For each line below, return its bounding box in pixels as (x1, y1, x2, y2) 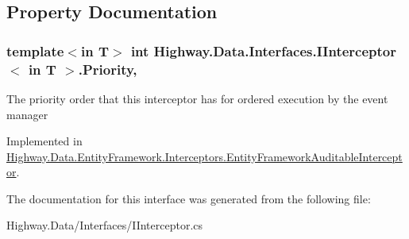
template (6, 40, 64, 60)
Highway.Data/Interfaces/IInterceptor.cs (6, 217, 203, 233)
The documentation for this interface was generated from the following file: (6, 190, 371, 206)
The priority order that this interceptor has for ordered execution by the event (6, 90, 388, 106)
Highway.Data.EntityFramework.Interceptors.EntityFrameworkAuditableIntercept (6, 148, 403, 164)
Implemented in (6, 133, 83, 149)
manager (6, 106, 48, 122)
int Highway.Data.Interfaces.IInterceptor (130, 40, 396, 60)
